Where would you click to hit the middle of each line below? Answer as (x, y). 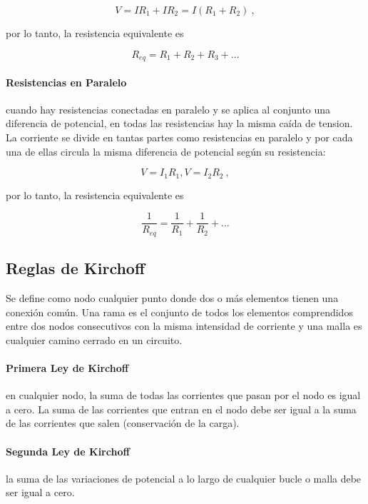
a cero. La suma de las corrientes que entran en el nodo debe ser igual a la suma (181, 409)
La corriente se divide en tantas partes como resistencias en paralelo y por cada (179, 137)
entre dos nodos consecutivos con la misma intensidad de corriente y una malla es (184, 326)
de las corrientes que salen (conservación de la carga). (123, 423)
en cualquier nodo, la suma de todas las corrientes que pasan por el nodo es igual (183, 395)
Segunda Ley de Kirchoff (68, 451)
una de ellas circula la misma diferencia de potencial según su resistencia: (166, 151)
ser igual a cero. (40, 492)
